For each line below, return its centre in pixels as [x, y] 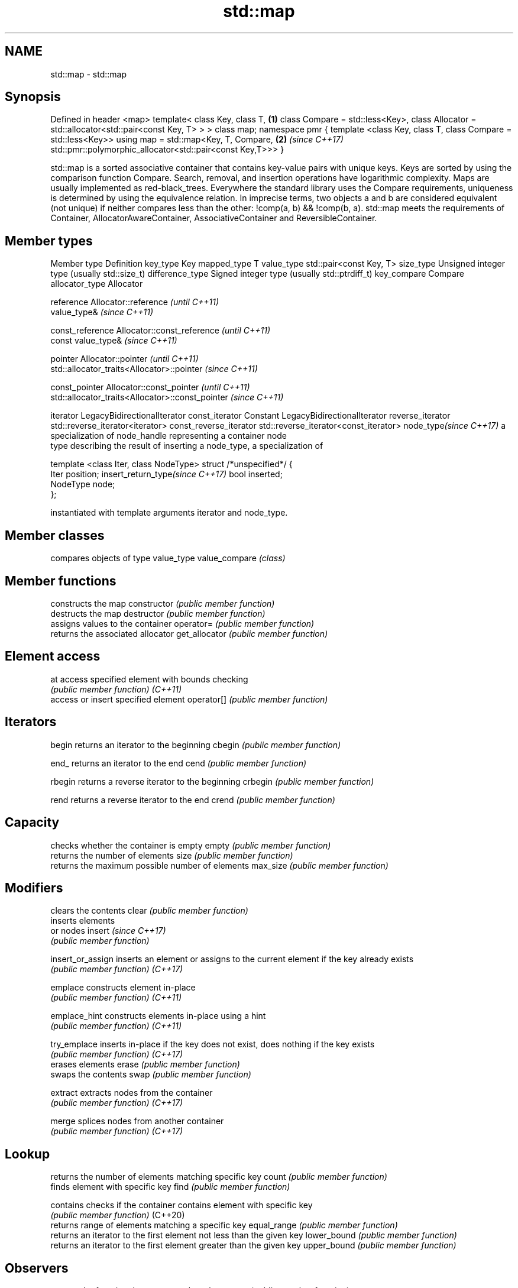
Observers [37, 1268]
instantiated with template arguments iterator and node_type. [169, 513]
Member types [49, 241]
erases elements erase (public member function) [145, 1064]
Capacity [32, 823]
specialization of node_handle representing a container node [169, 436]
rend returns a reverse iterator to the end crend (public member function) [193, 800]
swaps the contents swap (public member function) [151, 1075]
